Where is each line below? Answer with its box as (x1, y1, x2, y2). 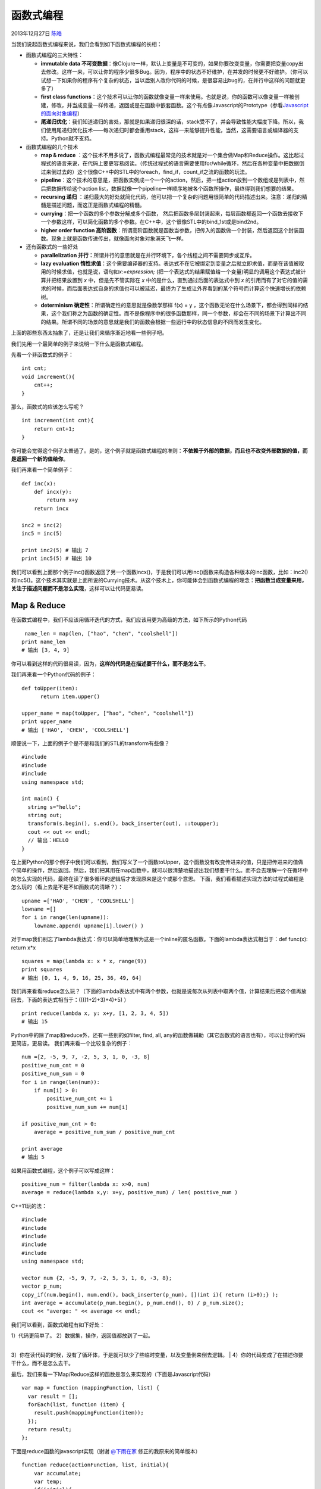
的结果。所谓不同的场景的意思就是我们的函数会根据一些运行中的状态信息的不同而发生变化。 (40, 318, 265, 325)
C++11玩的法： (11, 1202, 48, 1209)
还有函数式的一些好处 (26, 243, 78, 250)
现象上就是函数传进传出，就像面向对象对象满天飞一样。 (51, 235, 187, 242)
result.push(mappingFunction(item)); (33, 1409, 144, 1416)
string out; (27, 812, 62, 819)
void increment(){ (21, 373, 75, 380)
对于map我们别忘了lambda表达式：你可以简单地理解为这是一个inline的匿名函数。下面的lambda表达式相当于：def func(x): (11, 936, 309, 943)
